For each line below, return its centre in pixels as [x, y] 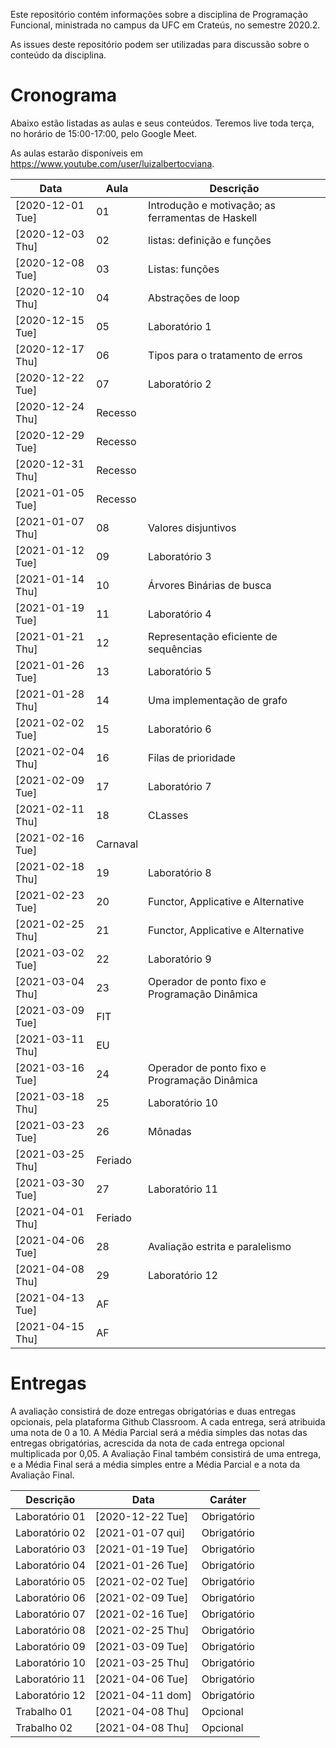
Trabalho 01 [44, 1711]
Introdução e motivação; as [212, 205]
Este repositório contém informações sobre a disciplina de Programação [159, 14]
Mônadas [170, 1131]
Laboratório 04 [50, 1565]
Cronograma [63, 95]
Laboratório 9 [180, 959]
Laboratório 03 [50, 1549]
